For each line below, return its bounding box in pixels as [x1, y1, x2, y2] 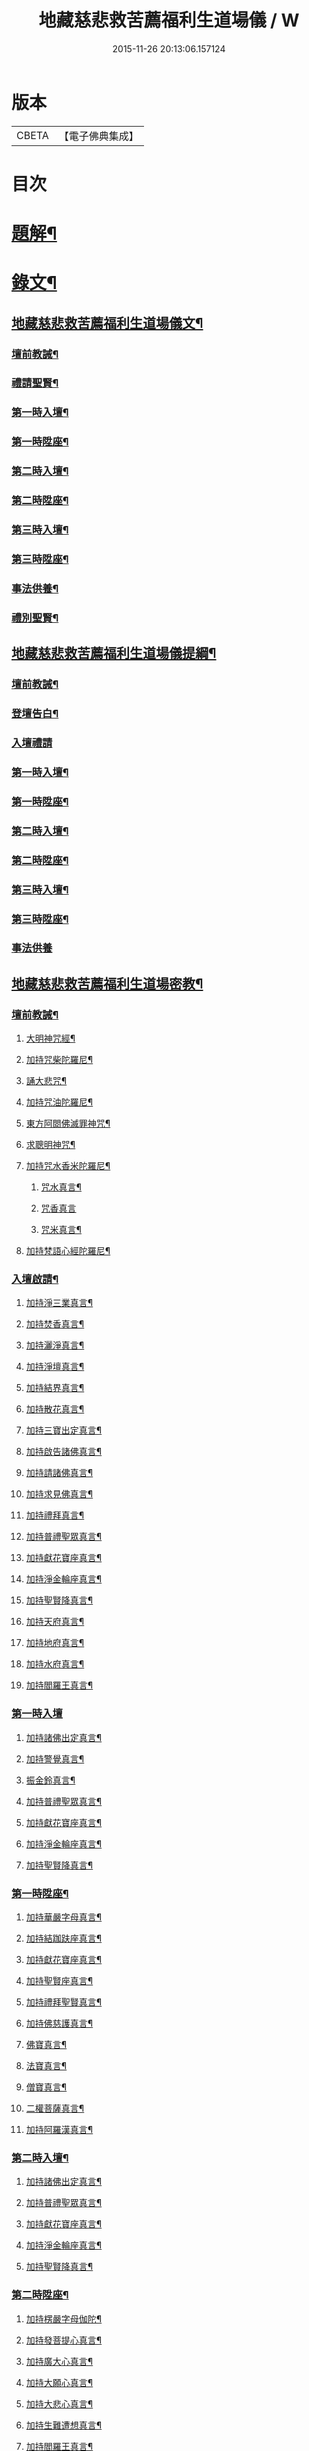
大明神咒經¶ [25, 1032, 76, 1045]
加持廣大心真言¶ [25, 2355, 94, 2367]
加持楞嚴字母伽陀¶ [25, 2312, 103, 2325]
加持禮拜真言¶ [25, 1509, 85, 1521]
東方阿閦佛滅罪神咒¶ [25, 1117, 111, 1130]
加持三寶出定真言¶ [25, 1424, 103, 1436]
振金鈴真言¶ [25, 1774, 76, 1786]
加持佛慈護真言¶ [25, 2017, 94, 2030]
